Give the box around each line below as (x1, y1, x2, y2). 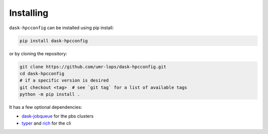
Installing (9, 7, 49, 18)
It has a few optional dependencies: (9, 104, 82, 110)
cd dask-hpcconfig (19, 71, 65, 76)
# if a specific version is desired (19, 78, 109, 84)
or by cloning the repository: (9, 50, 67, 56)
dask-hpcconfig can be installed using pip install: (9, 25, 114, 31)
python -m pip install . (19, 91, 80, 97)
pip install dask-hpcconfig (19, 38, 88, 44)
